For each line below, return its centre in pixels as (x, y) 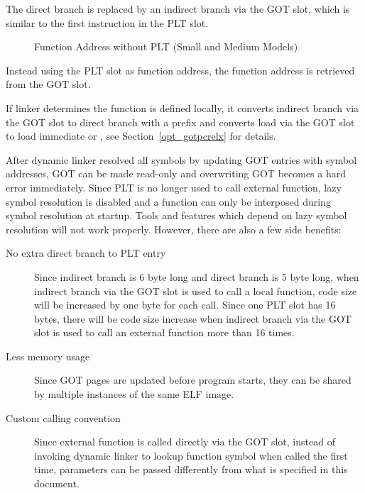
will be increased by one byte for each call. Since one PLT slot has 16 (185, 305)
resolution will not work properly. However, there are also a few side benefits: (174, 229)
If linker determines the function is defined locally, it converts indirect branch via (182, 107)
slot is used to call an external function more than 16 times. (164, 332)
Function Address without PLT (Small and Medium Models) (166, 46)
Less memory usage (48, 356)
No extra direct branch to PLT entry (86, 253)
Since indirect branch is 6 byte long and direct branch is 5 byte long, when (197, 276)
